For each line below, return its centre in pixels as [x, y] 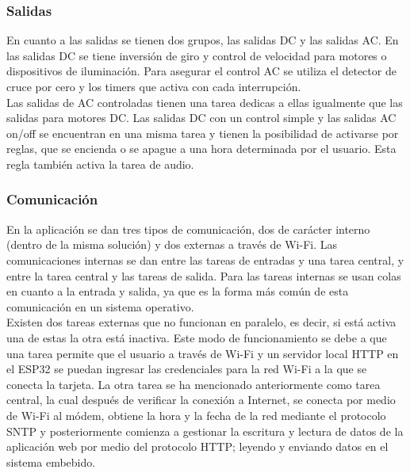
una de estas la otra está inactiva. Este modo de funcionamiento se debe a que [197, 337]
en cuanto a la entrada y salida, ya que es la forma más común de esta [178, 291]
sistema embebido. [51, 462]
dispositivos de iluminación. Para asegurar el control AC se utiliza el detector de [201, 71]
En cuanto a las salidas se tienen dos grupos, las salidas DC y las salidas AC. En [203, 40]
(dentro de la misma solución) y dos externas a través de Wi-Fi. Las [172, 244]
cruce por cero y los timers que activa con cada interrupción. [154, 86]
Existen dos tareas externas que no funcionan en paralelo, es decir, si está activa [201, 322]
